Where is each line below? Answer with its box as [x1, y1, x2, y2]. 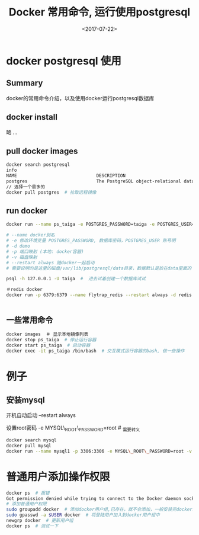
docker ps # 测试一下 [6, 523, 59, 529]
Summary [6, 78, 43, 88]
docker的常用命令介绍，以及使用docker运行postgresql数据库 [6, 94, 155, 101]
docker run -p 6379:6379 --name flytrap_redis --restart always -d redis [6, 292, 192, 298]
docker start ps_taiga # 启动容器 [6, 342, 91, 348]
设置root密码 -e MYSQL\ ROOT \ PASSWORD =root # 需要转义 [6, 424, 140, 433]
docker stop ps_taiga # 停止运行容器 [6, 337, 97, 342]
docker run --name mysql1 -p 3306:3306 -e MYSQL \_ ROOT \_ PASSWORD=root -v [6, 448, 192, 454]
